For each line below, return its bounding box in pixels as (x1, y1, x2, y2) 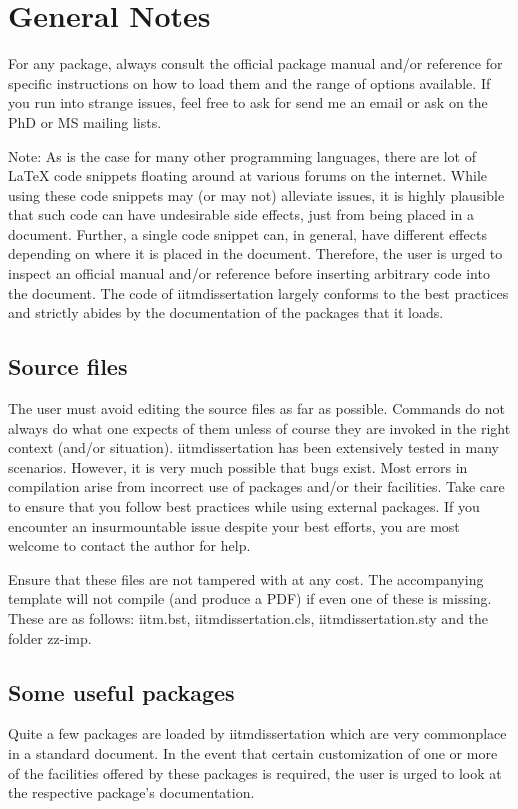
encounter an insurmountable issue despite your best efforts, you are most (8, 515, 460, 536)
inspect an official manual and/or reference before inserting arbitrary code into (8, 263, 490, 284)
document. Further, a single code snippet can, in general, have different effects (8, 223, 487, 244)
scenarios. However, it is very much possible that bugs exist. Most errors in (8, 456, 468, 477)
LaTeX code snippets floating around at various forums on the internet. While (8, 165, 488, 186)
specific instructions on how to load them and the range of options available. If (8, 72, 491, 93)
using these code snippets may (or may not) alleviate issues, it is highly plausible (8, 184, 505, 205)
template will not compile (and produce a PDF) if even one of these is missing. (8, 588, 492, 609)
